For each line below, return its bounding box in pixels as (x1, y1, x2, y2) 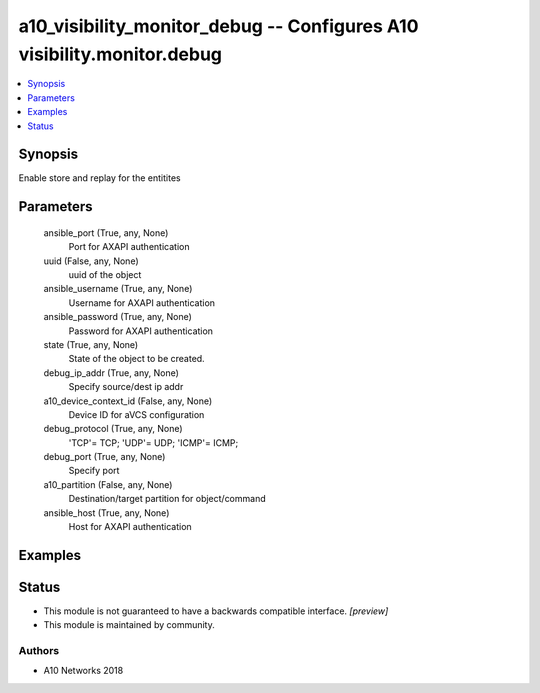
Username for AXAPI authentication (68, 296, 215, 309)
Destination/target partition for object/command (68, 493, 266, 505)
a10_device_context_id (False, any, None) (43, 395, 213, 407)
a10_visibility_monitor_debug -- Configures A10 (18, 15, 419, 37)
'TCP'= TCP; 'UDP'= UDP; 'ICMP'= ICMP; (68, 436, 239, 449)
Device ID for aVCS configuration (68, 408, 205, 420)
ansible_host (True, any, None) (43, 506, 170, 519)
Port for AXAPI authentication (68, 241, 190, 253)
